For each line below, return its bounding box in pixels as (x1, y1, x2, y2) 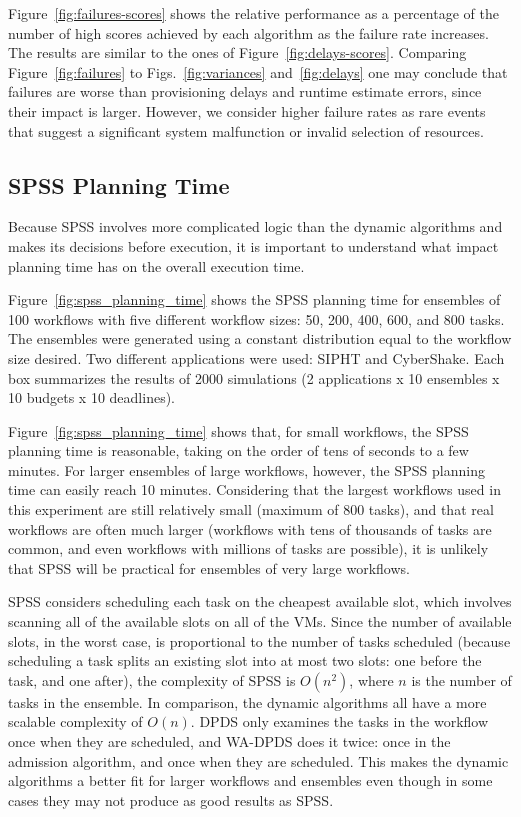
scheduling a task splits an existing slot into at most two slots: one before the (8, 650, 482, 671)
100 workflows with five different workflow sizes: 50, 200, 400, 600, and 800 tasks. (8, 308, 505, 329)
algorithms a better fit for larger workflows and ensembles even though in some (8, 770, 493, 791)
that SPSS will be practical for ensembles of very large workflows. (8, 557, 410, 578)
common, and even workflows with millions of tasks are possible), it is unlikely (8, 538, 489, 559)
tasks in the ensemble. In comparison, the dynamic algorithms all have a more (8, 691, 487, 712)
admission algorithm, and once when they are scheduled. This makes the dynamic (8, 750, 509, 771)
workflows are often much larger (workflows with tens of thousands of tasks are (8, 518, 492, 539)
